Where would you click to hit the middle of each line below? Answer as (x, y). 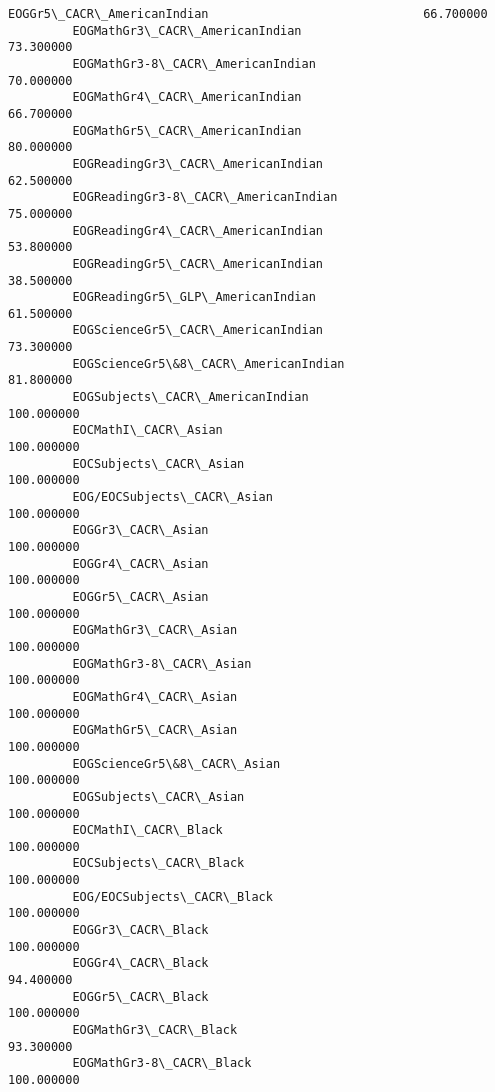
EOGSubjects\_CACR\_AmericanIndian (190, 397)
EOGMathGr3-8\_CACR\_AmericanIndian (194, 63)
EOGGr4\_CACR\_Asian (140, 563)
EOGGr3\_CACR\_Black (140, 930)
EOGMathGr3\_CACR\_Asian (155, 630)
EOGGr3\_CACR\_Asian (140, 530)
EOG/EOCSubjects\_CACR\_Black (172, 896)
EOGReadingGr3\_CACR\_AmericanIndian (197, 163)
